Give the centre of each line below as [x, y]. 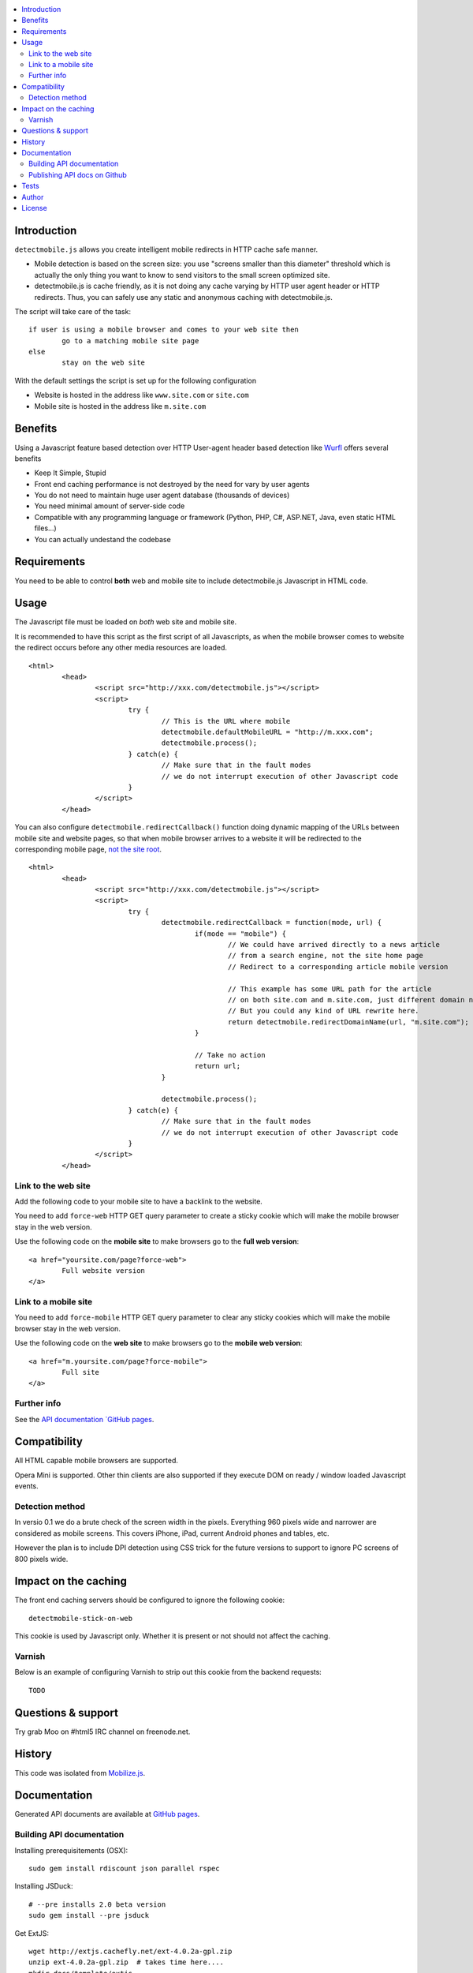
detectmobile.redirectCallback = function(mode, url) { [272, 923]
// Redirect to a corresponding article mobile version [338, 966]
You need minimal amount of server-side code [110, 506]
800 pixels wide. [41, 1559]
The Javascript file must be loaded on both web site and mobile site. [125, 622]
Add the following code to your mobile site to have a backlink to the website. [139, 1201]
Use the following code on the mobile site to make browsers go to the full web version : [157, 1241]
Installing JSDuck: [44, 1886]
